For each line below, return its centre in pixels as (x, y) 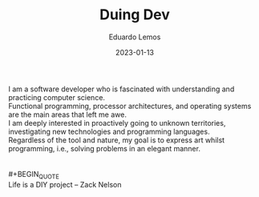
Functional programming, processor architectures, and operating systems (130, 106)
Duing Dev (135, 15)
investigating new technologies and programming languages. (109, 131)
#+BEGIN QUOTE (34, 175)
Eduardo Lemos (135, 37)
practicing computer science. (57, 97)
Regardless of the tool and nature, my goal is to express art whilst (117, 140)
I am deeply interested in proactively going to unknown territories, (117, 123)
